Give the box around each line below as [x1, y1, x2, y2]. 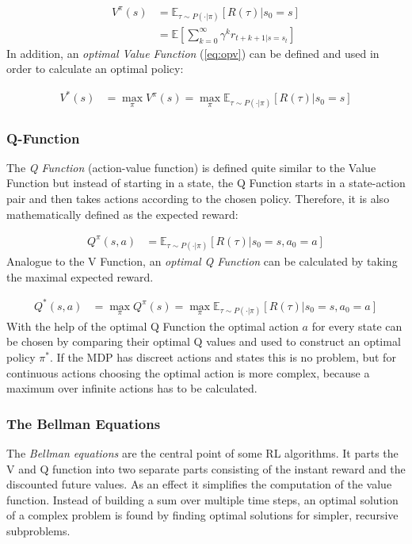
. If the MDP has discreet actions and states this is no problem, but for [49, 349, 396, 366]
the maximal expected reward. [6, 268, 154, 285]
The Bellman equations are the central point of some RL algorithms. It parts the [6, 445, 399, 462]
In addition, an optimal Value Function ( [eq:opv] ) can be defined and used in [6, 44, 380, 61]
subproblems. [6, 523, 71, 539]
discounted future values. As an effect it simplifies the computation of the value [6, 476, 392, 492]
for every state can [311, 317, 402, 334]
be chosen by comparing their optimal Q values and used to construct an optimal [6, 333, 401, 350]
